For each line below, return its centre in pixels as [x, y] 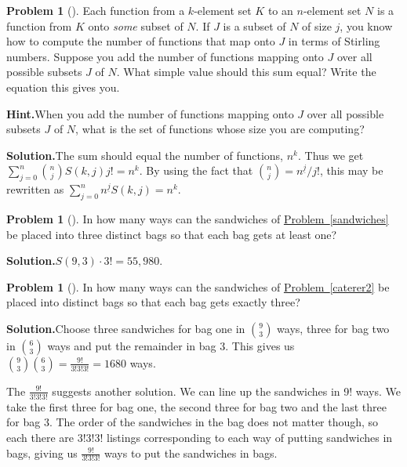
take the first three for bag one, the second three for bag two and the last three [196, 406]
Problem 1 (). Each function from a [96, 10]
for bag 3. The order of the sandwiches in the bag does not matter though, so [193, 422]
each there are [40, 437]
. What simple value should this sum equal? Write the [246, 72]
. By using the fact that [196, 170]
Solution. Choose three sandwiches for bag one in [126, 328]
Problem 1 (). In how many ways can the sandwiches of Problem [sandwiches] [198, 218]
